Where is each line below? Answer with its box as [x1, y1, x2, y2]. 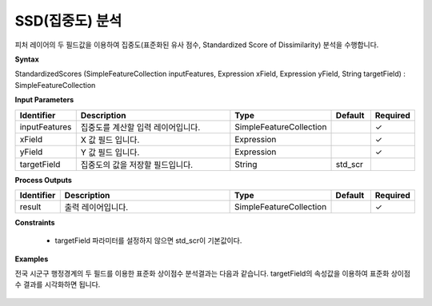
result [19, 201, 42, 212]
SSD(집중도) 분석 [14, 12, 122, 30]
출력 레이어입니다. [64, 201, 129, 213]
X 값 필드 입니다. [80, 134, 140, 145]
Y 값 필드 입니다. [80, 146, 140, 157]
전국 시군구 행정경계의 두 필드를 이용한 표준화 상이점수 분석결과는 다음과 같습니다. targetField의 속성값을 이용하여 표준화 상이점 [14, 268, 411, 279]
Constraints [14, 217, 55, 227]
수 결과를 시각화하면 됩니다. [14, 280, 101, 289]
